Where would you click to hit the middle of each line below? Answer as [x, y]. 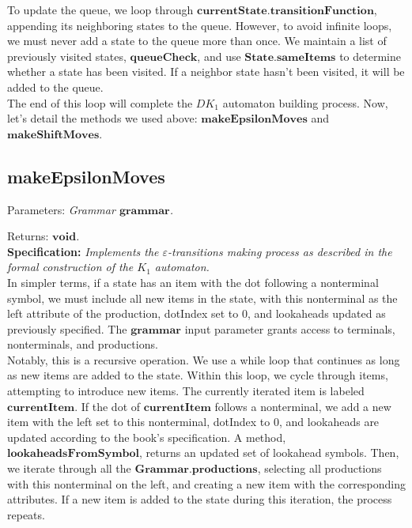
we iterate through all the [69, 468]
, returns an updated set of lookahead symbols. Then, [269, 453]
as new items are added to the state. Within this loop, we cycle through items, [198, 375]
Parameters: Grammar [61, 209]
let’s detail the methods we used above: [102, 118]
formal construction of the [70, 267]
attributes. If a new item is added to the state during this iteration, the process [200, 499]
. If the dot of [108, 406]
